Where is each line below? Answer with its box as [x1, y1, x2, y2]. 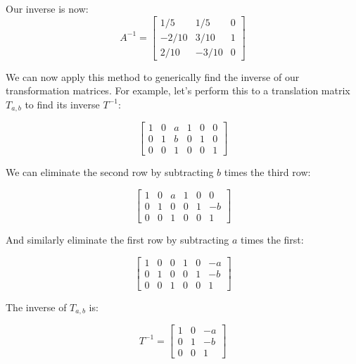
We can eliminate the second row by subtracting [6, 165, 214, 180]
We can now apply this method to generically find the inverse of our [6, 69, 300, 84]
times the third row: [224, 165, 311, 180]
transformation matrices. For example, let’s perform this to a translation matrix [6, 83, 350, 98]
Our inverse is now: [6, 1, 89, 15]
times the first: [241, 232, 304, 247]
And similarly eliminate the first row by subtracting [6, 232, 229, 247]
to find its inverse [25, 96, 100, 111]
